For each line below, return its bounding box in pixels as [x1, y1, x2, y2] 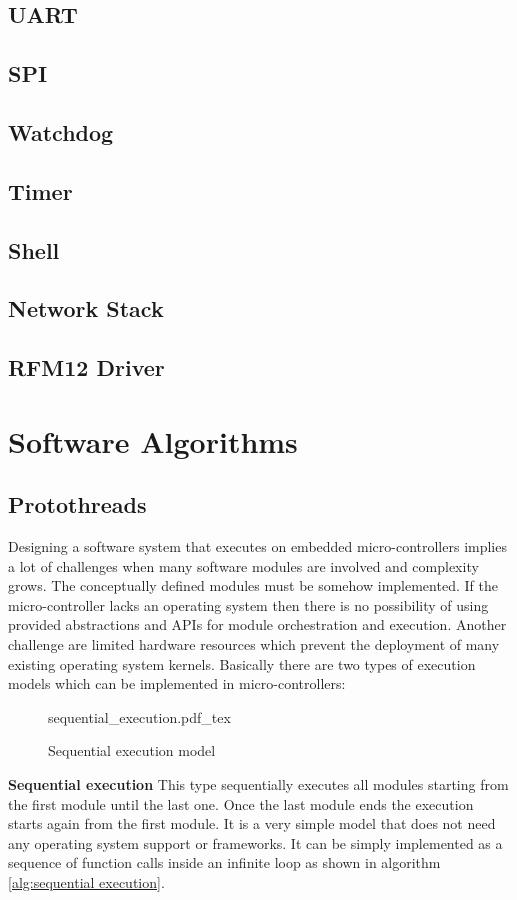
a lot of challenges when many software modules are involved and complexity [8, 555, 479, 576]
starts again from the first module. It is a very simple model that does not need [8, 813, 496, 834]
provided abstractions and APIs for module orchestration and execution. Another [8, 614, 507, 635]
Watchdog [8, 116, 114, 147]
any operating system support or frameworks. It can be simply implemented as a [8, 832, 503, 853]
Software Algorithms [8, 420, 298, 461]
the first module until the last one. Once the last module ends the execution [8, 793, 474, 814]
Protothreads [8, 489, 147, 520]
